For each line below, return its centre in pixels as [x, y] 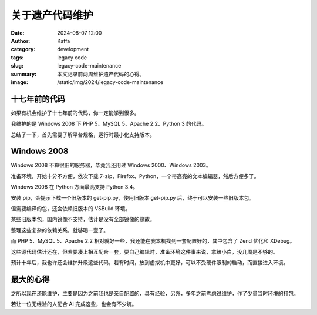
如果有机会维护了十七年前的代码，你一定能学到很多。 [75, 113]
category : [23, 49]
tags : [17, 57]
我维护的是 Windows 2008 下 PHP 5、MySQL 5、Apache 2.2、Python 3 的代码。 [109, 124]
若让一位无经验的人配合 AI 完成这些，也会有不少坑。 [74, 304]
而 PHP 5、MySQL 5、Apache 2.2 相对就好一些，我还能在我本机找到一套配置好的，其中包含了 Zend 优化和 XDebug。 [153, 241]
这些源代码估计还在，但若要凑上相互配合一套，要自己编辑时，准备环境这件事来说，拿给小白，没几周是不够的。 [144, 252]
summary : [24, 74]
